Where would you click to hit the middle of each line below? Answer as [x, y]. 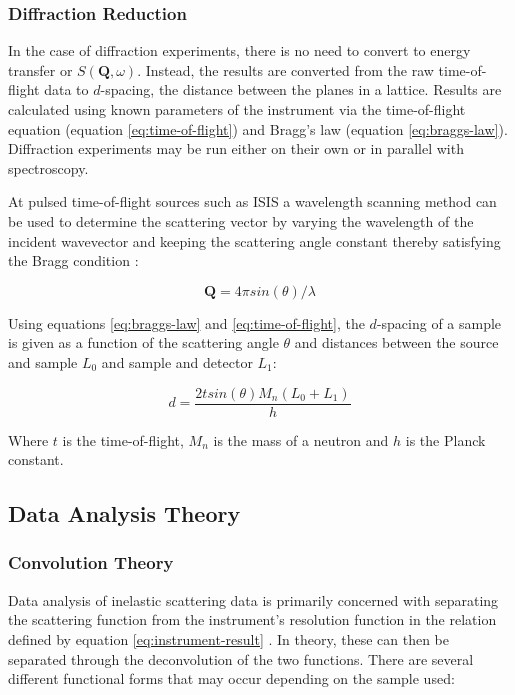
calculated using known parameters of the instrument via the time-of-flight [237, 109]
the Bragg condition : [73, 260]
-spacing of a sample [439, 322]
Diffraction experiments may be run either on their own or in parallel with [236, 148]
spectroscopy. [48, 167]
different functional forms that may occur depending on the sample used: [231, 678]
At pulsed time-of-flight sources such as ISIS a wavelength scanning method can [252, 201]
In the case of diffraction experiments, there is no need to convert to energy [239, 50]
